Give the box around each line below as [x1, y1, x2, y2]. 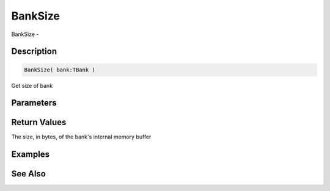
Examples [11, 150, 50, 160]
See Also [11, 168, 46, 179]
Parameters [11, 98, 57, 108]
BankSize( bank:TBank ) [24, 66, 96, 73]
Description [11, 46, 57, 57]
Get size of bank [11, 82, 53, 89]
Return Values [11, 117, 67, 128]
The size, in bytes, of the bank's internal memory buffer [11, 133, 152, 140]
